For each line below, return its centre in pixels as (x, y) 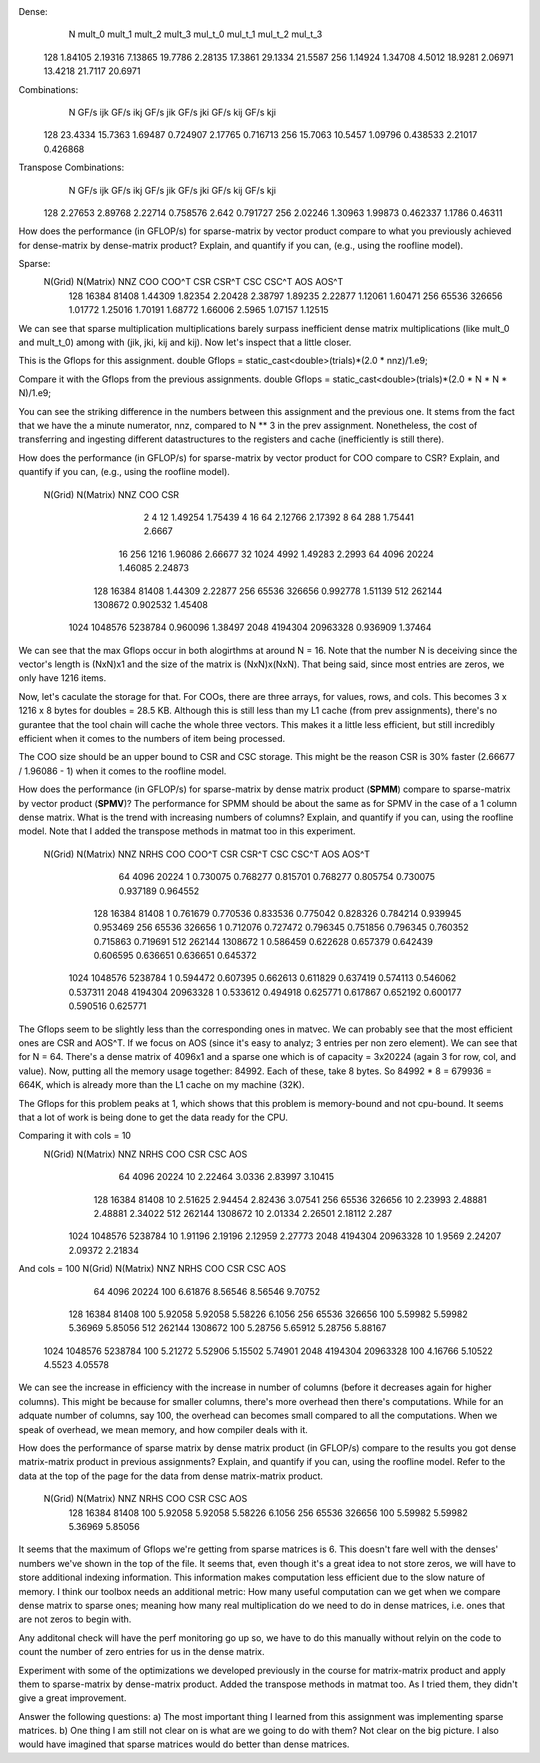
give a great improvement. (72, 1698)
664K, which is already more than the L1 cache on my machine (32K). (161, 1085)
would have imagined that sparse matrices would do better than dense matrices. (184, 1744)
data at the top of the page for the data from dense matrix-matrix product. (171, 1476)
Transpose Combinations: (71, 167)
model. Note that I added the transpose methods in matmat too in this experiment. (187, 831)
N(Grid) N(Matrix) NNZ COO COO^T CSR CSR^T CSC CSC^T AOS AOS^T (193, 282)
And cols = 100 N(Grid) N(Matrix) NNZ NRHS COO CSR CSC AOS (152, 1269)
